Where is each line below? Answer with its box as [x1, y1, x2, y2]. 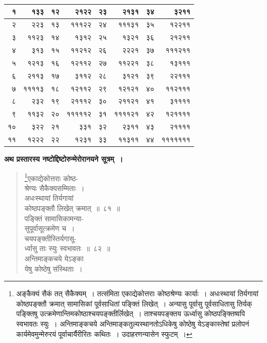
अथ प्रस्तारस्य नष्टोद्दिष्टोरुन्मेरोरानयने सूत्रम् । [4, 154, 123, 164]
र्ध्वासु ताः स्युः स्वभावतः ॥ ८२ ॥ [24, 243, 110, 254]
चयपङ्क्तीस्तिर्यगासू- [24, 233, 77, 243]
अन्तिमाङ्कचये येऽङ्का [24, 253, 84, 264]
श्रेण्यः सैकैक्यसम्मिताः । [24, 182, 85, 193]
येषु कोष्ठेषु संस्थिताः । [24, 263, 83, 274]
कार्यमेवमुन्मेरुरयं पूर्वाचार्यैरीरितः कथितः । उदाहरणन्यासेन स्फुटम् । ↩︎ [16, 328, 193, 339]
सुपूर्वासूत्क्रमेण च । [24, 223, 75, 234]
